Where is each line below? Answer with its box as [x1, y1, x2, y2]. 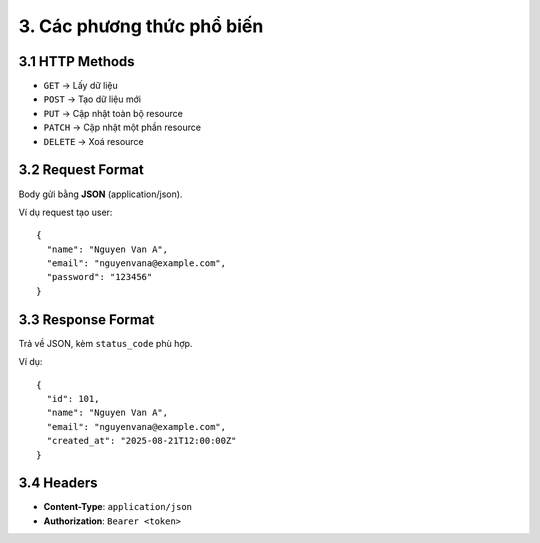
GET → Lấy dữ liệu [43, 80, 119, 92]
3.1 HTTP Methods [18, 53, 135, 70]
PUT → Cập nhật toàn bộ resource [43, 107, 184, 119]
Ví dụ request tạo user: [18, 206, 113, 218]
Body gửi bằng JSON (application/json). [18, 188, 183, 200]
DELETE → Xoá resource [43, 135, 144, 147]
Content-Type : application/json [43, 501, 192, 513]
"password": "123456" [46, 271, 153, 283]
